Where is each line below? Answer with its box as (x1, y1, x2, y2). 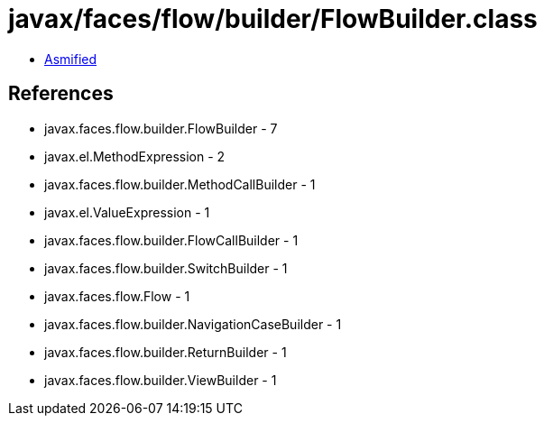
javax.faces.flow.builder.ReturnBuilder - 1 (44, 344, 287, 360)
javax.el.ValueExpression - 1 (44, 204, 210, 220)
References (8, 82, 114, 106)
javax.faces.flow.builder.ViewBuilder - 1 (44, 372, 277, 388)
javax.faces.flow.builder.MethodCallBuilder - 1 (44, 176, 316, 192)
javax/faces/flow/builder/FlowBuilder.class (8, 4, 538, 34)
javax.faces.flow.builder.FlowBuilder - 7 (44, 120, 278, 136)
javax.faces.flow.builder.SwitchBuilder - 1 (44, 260, 288, 276)
